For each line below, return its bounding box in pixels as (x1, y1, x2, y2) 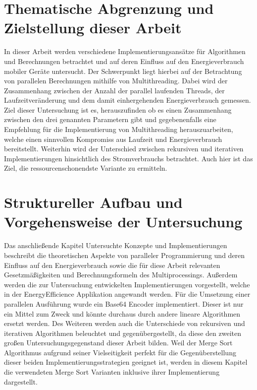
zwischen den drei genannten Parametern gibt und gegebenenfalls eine (4, 114, 216, 125)
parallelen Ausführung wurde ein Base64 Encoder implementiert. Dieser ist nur (4, 298, 244, 309)
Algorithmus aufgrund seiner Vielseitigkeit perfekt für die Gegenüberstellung (4, 347, 236, 357)
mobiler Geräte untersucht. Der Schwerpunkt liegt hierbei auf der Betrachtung (4, 65, 242, 76)
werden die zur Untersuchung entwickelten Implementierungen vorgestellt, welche (4, 279, 250, 289)
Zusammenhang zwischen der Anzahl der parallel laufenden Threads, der (4, 85, 225, 95)
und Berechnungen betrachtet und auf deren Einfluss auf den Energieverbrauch (4, 56, 244, 66)
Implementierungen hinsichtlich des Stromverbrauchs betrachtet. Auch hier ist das (4, 153, 253, 163)
